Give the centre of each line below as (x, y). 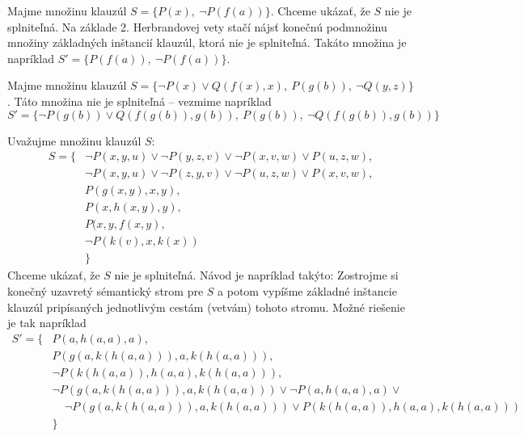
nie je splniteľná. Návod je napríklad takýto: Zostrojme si (256, 275)
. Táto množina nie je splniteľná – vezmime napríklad (139, 101)
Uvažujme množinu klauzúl (74, 140)
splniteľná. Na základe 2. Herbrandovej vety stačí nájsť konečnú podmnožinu (197, 26)
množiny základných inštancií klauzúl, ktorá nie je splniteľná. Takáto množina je (207, 42)
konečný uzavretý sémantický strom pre (106, 290)
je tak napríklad (47, 323)
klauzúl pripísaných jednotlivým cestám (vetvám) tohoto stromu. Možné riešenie (206, 307)
